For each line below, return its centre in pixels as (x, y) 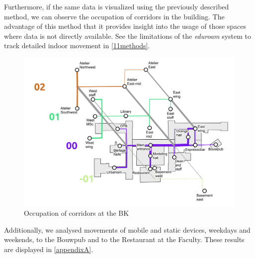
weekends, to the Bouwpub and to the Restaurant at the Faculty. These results (124, 239)
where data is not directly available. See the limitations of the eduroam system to (128, 36)
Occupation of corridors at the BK (77, 213)
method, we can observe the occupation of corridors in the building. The (114, 16)
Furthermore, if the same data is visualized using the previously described (117, 6)
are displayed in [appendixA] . (49, 249)
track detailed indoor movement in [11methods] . (77, 45)
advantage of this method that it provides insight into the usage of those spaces (125, 26)
